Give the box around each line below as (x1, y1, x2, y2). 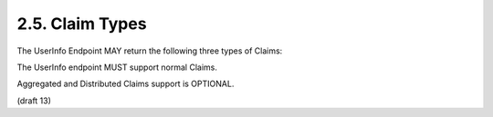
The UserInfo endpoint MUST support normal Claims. (16, 62, 218, 73)
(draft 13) (16, 95, 52, 106)
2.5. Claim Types (16, 14, 147, 34)
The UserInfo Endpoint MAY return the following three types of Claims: (16, 45, 283, 56)
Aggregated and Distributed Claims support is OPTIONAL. (16, 78, 235, 90)
